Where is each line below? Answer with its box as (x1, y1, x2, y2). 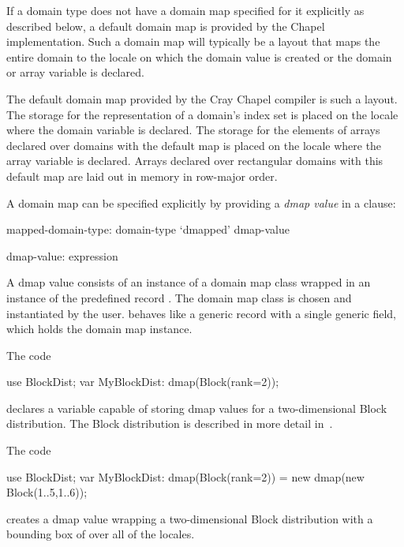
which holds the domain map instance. (6, 320, 193, 337)
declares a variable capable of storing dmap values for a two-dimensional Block (6, 399, 387, 416)
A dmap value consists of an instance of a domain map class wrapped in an (6, 274, 371, 290)
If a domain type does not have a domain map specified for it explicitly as (6, 2, 365, 18)
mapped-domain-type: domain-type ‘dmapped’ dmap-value (6, 221, 290, 238)
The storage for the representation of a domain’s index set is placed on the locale (6, 106, 398, 122)
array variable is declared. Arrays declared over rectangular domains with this (6, 152, 383, 169)
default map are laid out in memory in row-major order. (6, 167, 278, 184)
